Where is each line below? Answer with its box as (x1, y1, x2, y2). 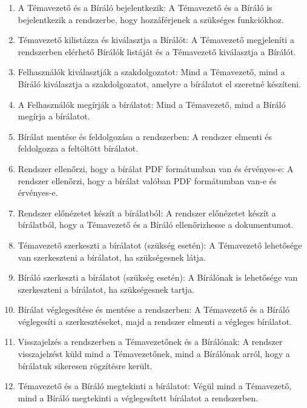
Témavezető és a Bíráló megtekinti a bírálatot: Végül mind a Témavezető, (18, 380, 292, 392)
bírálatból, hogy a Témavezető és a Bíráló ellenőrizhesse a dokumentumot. (18, 218, 294, 231)
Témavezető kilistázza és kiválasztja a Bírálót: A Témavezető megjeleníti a (18, 33, 294, 46)
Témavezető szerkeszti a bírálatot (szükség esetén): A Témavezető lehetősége (18, 238, 302, 251)
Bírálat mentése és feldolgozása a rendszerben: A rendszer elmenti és (18, 130, 272, 142)
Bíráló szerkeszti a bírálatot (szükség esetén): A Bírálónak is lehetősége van (18, 271, 298, 284)
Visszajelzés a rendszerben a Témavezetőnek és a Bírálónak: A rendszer (18, 335, 283, 348)
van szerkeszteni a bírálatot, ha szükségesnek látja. (18, 250, 206, 263)
